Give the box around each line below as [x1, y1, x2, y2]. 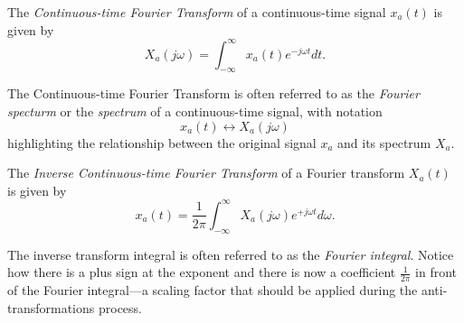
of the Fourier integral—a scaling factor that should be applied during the [7, 281, 418, 300]
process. [98, 298, 142, 317]
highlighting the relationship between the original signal [7, 133, 317, 152]
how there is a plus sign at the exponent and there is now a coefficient [7, 263, 396, 281]
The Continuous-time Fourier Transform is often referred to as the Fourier [7, 84, 420, 103]
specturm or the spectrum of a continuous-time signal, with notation [7, 102, 383, 121]
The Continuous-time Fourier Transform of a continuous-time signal [7, 3, 386, 21]
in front [415, 263, 458, 281]
